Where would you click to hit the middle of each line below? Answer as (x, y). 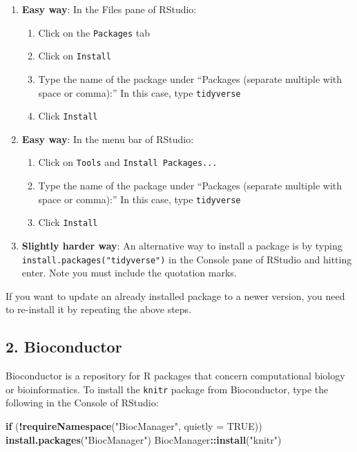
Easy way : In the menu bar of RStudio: (108, 139)
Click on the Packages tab (94, 32)
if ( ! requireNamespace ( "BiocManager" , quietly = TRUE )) (134, 426)
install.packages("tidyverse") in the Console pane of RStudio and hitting (187, 259)
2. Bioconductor (64, 347)
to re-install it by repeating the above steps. (99, 309)
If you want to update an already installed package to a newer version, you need (175, 295)
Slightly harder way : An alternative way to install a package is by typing (182, 245)
